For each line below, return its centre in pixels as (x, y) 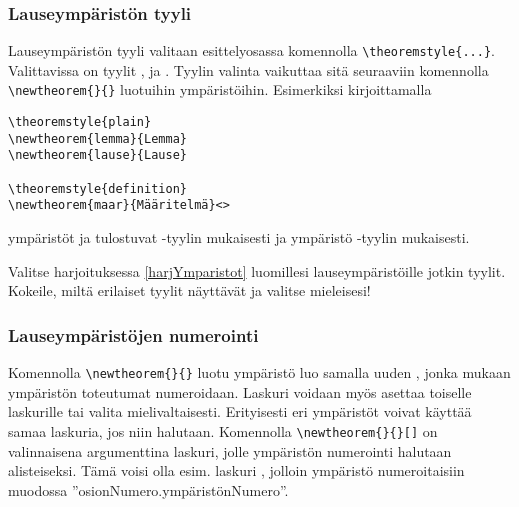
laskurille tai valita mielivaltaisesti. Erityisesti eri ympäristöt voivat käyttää (240, 411)
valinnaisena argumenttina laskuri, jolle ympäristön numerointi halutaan (230, 450)
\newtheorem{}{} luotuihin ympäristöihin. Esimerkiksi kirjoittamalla (220, 89)
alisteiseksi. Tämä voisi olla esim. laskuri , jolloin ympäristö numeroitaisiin (236, 470)
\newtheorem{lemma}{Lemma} (97, 138)
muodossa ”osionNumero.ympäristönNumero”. (148, 489)
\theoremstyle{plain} (80, 122)
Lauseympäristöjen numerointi (133, 334)
